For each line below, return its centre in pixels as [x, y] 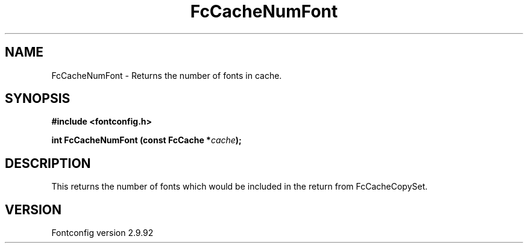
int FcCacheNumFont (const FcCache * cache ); [146, 140]
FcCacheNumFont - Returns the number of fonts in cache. [167, 75]
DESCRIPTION [48, 163]
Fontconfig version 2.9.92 [102, 233]
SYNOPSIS [38, 99]
